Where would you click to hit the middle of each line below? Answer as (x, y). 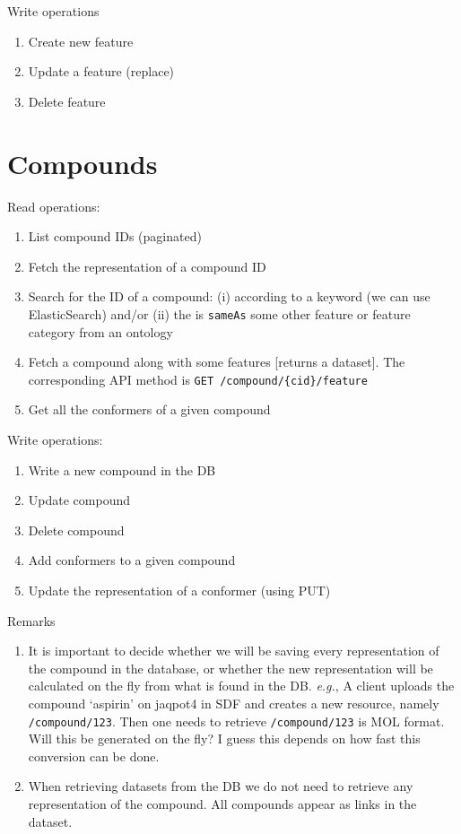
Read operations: (54, 206)
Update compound (79, 500)
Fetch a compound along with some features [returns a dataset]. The (217, 362)
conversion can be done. (94, 756)
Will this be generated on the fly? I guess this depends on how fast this (224, 738)
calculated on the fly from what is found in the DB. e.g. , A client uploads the (241, 686)
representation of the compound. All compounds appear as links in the (222, 803)
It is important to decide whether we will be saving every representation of (234, 651)
